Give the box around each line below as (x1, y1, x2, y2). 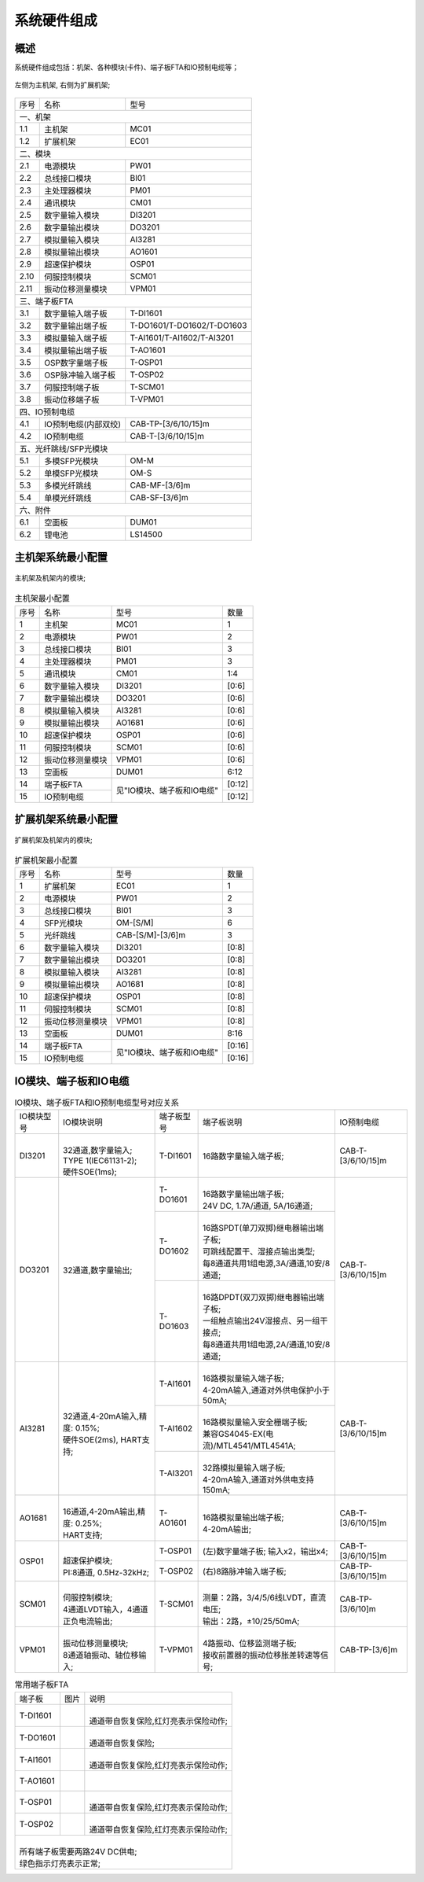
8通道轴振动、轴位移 (63, 1650, 139, 1661)
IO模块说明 (63, 1117, 103, 1128)
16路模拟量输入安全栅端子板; (202, 1416, 308, 1427)
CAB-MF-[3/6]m (130, 480, 191, 491)
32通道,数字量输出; (63, 1265, 133, 1276)
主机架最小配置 (14, 593, 71, 604)
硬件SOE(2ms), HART (63, 1435, 143, 1446)
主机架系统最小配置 (14, 551, 108, 564)
